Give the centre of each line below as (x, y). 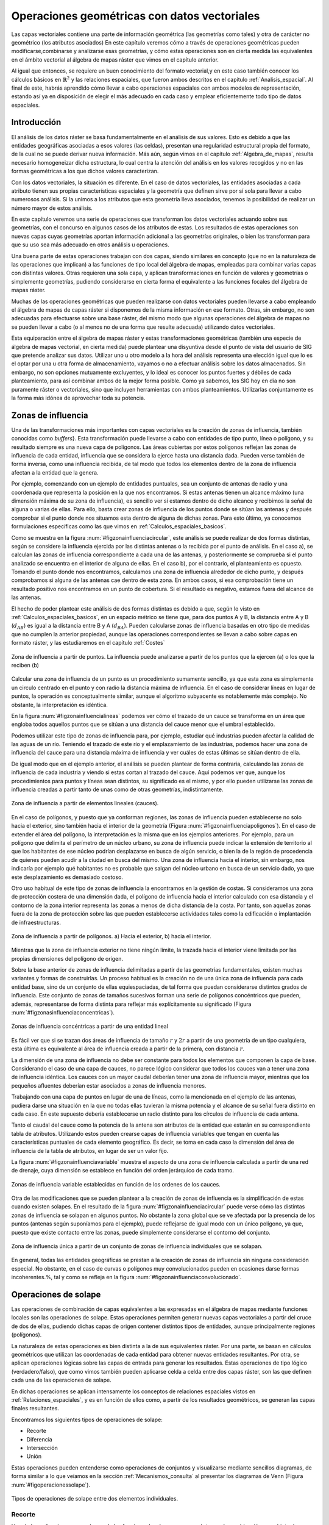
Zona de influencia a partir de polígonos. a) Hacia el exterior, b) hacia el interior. (111, 936)
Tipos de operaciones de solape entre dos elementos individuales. (95, 1498)
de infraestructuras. (36, 922)
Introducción (36, 122)
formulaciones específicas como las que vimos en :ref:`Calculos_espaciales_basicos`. (119, 526)
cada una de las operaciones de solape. (62, 1380)
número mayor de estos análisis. (52, 208)
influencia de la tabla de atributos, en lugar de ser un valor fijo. (90, 1150)
